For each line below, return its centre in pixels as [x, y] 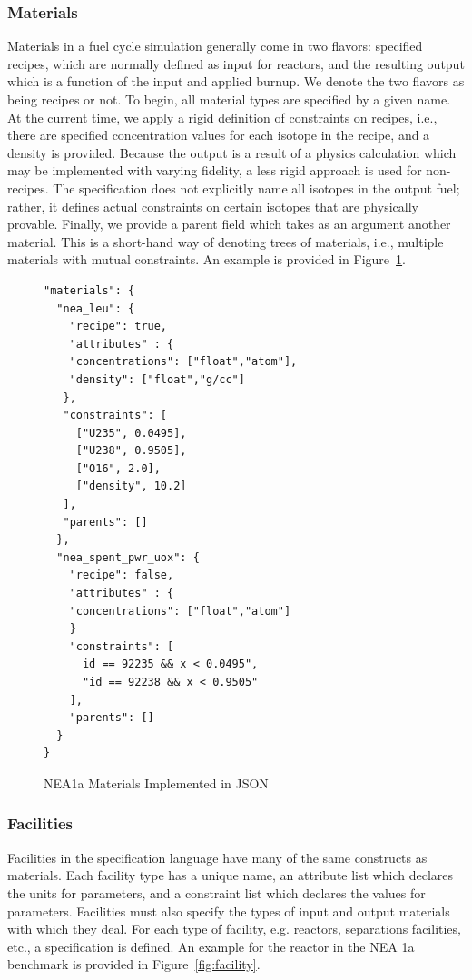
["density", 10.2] [131, 486]
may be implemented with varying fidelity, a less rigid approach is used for [215, 170]
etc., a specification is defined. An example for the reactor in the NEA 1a [211, 946]
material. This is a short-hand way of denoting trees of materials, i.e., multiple [226, 241]
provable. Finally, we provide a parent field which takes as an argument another [229, 224]
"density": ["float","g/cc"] [157, 379]
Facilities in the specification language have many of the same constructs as [217, 857]
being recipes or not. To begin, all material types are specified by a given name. [229, 99]
